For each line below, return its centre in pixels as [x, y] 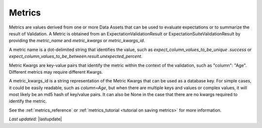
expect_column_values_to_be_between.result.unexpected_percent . [76, 56]
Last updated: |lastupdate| [35, 119]
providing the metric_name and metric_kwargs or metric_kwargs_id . [77, 41]
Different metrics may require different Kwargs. [56, 72]
